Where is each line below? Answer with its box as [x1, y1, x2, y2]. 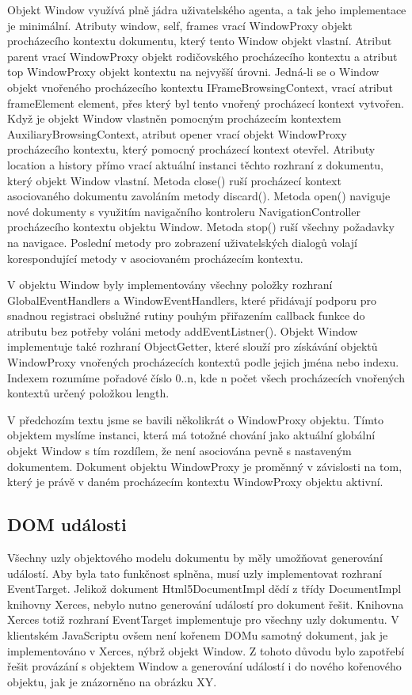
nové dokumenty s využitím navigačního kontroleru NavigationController [7, 203, 360, 219]
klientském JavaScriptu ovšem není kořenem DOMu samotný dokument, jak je [7, 626, 388, 643]
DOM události [7, 512, 127, 537]
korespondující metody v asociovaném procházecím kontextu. [7, 249, 303, 266]
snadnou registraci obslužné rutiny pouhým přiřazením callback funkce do [7, 307, 365, 324]
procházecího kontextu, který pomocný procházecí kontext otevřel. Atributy [7, 141, 376, 158]
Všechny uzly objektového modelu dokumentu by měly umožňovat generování [7, 549, 383, 566]
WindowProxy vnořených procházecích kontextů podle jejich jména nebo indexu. [7, 354, 399, 370]
